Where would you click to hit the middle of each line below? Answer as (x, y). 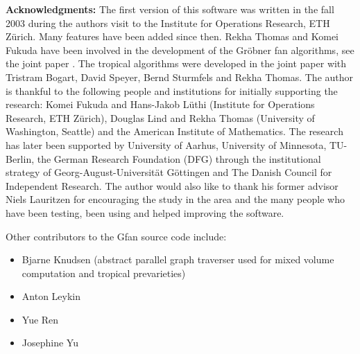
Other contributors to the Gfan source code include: (116, 236)
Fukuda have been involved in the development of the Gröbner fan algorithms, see (180, 50)
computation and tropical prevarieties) (104, 273)
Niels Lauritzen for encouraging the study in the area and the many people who (175, 199)
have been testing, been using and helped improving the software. (145, 212)
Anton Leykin (51, 296)
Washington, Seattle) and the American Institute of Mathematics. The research (174, 131)
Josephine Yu (50, 343)
